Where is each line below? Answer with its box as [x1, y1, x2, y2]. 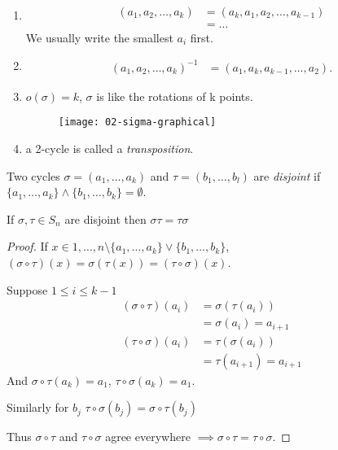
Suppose [7, 281, 48, 298]
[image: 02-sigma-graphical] [58, 116, 217, 129]
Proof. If [7, 238, 48, 255]
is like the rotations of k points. [96, 87, 253, 104]
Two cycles [7, 167, 60, 184]
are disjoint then [64, 210, 147, 227]
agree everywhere [105, 428, 191, 445]
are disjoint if [253, 167, 321, 184]
